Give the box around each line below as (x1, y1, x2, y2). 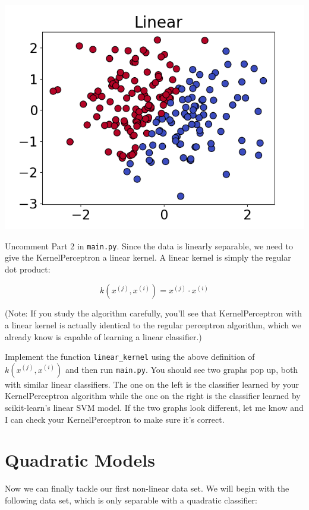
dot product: (5, 262, 51, 275)
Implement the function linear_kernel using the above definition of (5, 350, 255, 363)
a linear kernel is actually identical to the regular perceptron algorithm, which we (5, 319, 301, 331)
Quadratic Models (5, 448, 155, 472)
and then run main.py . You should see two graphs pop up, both (65, 363, 298, 375)
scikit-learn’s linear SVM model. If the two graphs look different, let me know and (5, 401, 304, 414)
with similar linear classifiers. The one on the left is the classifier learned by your (5, 378, 299, 390)
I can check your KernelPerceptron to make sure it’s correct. (5, 413, 225, 425)
